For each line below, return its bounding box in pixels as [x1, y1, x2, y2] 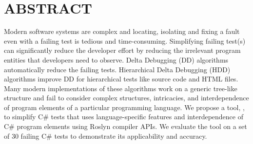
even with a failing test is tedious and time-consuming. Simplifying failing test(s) [4, 35, 246, 46]
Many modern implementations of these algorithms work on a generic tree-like [4, 83, 237, 93]
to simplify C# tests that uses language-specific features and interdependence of [4, 112, 243, 122]
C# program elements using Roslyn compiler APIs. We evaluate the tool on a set [4, 121, 247, 131]
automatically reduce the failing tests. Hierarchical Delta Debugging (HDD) [4, 64, 231, 74]
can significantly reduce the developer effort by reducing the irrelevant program [4, 45, 241, 55]
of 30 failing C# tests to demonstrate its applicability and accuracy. [4, 130, 207, 141]
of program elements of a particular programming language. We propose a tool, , [4, 102, 245, 112]
